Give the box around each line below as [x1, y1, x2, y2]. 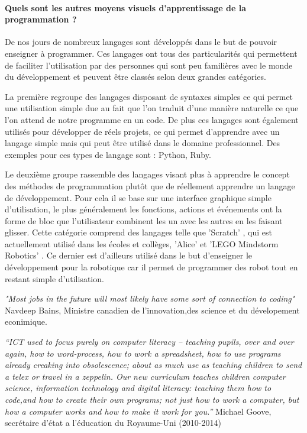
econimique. [5, 315, 47, 328]
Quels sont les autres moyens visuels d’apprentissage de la [5, 1, 247, 14]
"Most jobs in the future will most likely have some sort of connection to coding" [5, 292, 295, 305]
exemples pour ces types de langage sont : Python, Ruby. [5, 148, 211, 160]
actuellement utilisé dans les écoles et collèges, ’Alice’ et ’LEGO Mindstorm [5, 237, 279, 250]
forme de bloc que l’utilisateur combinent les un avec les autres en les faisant [5, 214, 283, 227]
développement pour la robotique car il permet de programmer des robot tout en [5, 261, 298, 273]
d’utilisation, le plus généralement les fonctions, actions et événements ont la [5, 203, 282, 215]
